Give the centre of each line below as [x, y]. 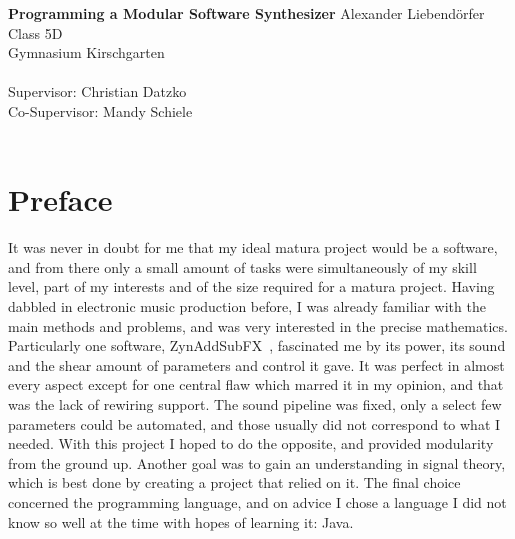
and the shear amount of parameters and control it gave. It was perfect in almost [256, 364]
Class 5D [35, 32]
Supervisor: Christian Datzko [97, 91]
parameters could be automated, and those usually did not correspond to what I [254, 423]
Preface [60, 199]
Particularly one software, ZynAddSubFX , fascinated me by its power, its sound [257, 345]
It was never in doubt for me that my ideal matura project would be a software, [253, 247]
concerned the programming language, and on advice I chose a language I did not [257, 502]
